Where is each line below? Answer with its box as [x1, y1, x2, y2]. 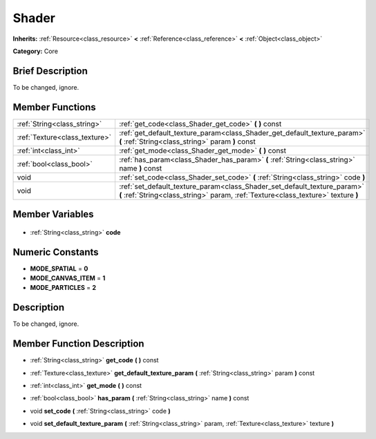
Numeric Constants [12, 246, 100, 258]
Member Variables [12, 208, 94, 220]
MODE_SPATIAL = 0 [30, 264, 88, 273]
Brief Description [12, 65, 88, 77]
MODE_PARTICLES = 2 [30, 284, 97, 292]
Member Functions [12, 101, 96, 113]
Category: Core [12, 47, 59, 55]
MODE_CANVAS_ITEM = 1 [30, 274, 106, 282]
